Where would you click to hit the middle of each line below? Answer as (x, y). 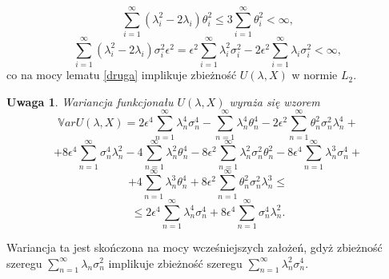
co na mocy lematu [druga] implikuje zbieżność (122, 75)
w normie (315, 75)
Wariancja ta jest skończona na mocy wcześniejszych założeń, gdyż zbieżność (194, 247)
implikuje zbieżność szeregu (175, 263)
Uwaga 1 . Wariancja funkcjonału (90, 101)
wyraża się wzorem (275, 101)
